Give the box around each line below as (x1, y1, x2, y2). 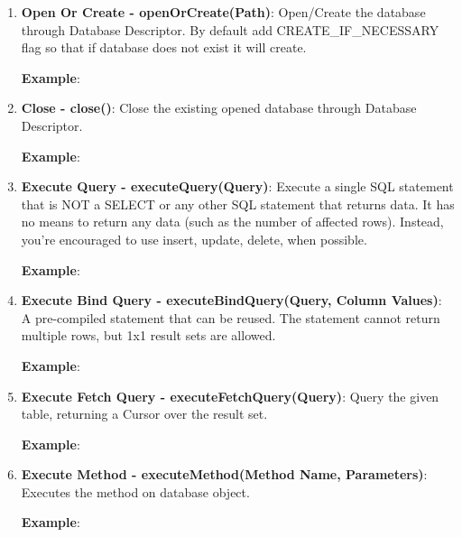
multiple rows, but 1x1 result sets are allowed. (21, 326, 276, 345)
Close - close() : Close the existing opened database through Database (21, 98, 417, 117)
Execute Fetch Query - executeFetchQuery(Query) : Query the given (21, 386, 439, 405)
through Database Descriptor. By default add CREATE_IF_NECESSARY (21, 20, 439, 39)
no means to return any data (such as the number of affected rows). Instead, (21, 212, 444, 231)
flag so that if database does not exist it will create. (21, 38, 307, 57)
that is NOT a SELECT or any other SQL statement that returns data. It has (21, 194, 455, 213)
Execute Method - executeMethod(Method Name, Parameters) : (21, 465, 428, 484)
